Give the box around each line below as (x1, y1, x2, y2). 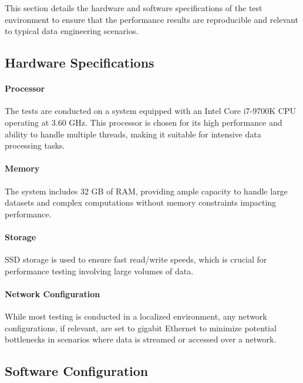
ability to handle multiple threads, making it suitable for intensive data (5, 127, 261, 140)
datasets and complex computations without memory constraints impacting (5, 196, 277, 209)
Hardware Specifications (5, 53, 154, 72)
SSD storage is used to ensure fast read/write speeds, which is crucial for (5, 253, 267, 266)
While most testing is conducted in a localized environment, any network (5, 310, 267, 322)
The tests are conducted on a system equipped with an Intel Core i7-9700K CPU (5, 105, 296, 117)
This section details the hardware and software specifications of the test (5, 2, 262, 14)
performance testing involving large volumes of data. (5, 264, 194, 277)
